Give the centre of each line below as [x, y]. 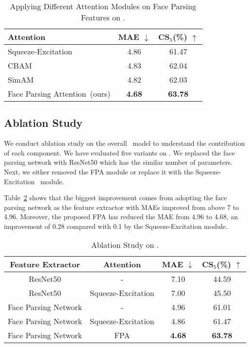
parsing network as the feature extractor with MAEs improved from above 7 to [122, 207]
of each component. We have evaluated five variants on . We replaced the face [119, 152]
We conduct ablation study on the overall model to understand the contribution [125, 143]
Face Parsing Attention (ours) [59, 94]
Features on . [103, 17]
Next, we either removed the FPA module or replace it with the [99, 171]
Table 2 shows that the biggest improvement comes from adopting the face [116, 198]
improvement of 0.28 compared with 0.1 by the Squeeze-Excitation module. [116, 226]
